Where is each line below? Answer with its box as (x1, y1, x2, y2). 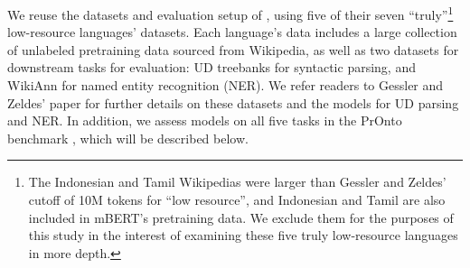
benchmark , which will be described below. (7, 128, 249, 147)
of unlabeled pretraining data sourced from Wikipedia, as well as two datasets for (7, 40, 459, 59)
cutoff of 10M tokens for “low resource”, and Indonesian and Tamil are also (28, 190, 446, 208)
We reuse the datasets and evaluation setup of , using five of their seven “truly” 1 (7, 3, 454, 23)
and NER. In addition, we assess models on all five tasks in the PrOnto (7, 111, 402, 130)
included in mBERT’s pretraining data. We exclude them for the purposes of (28, 208, 454, 226)
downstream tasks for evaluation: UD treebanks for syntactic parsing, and (7, 58, 416, 77)
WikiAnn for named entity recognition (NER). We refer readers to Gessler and (7, 76, 444, 95)
